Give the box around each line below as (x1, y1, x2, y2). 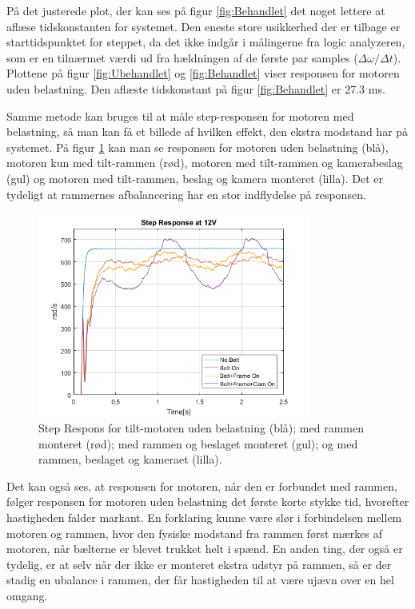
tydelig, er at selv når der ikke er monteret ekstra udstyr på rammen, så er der (6, 555, 392, 572)
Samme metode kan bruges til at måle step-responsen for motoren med (6, 107, 354, 124)
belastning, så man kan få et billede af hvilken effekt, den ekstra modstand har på (6, 123, 409, 140)
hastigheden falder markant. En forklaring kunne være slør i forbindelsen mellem (6, 509, 402, 526)
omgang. (6, 587, 48, 604)
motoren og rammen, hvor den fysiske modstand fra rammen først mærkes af (6, 524, 383, 541)
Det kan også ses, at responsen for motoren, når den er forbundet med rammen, (6, 477, 397, 494)
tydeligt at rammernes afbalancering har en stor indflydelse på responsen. (6, 185, 366, 202)
